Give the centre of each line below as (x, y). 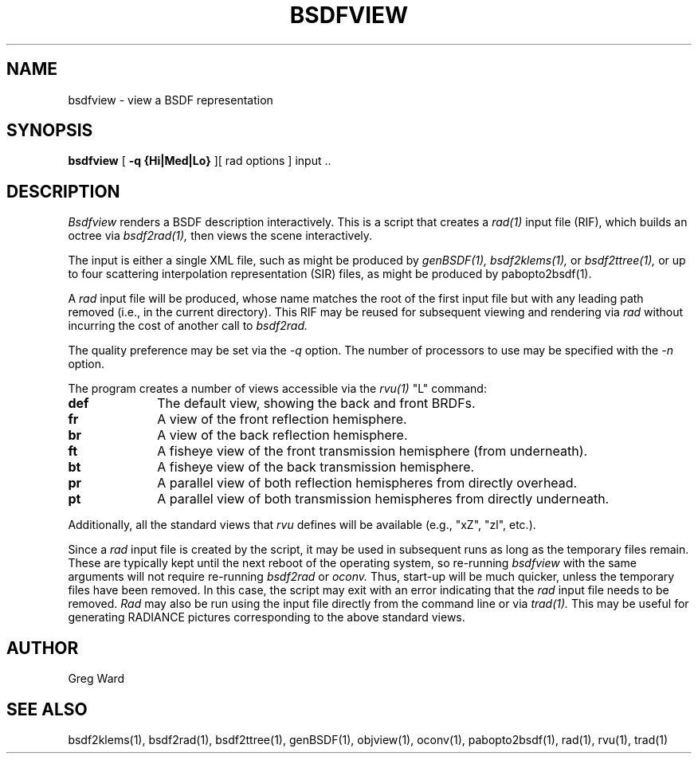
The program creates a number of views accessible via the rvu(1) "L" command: (277, 389)
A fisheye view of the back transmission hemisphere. (316, 467)
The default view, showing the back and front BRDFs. (316, 404)
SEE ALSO (47, 709)
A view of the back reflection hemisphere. (282, 435)
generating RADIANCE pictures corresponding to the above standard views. (267, 617)
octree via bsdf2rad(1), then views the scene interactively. (220, 236)
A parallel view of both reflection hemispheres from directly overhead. (367, 483)
